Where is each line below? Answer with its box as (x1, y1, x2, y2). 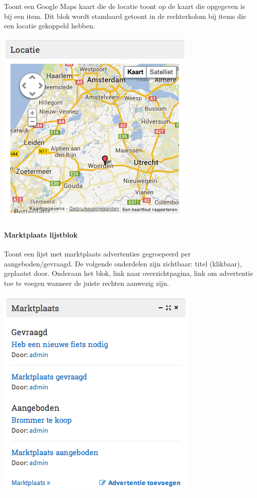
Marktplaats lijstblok (4, 229, 78, 240)
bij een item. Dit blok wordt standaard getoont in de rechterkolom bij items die (4, 10, 247, 21)
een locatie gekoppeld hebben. (4, 20, 95, 31)
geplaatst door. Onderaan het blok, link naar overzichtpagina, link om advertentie (4, 268, 254, 278)
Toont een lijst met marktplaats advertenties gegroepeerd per (4, 249, 191, 259)
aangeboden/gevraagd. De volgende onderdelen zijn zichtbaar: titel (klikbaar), (4, 258, 242, 268)
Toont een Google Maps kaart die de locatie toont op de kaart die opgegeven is (4, 1, 245, 11)
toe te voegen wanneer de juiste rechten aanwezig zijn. (4, 277, 169, 288)
